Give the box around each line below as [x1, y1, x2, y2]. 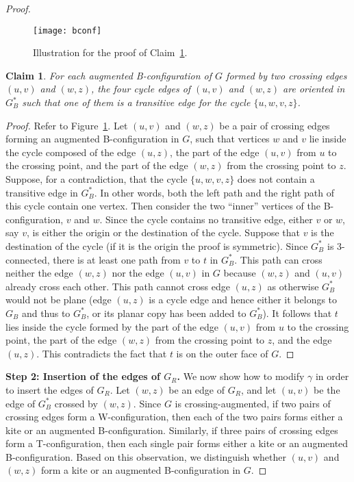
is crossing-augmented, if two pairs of [175, 396, 331, 410]
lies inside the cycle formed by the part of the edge [5, 319, 218, 333]
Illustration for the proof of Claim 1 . [33, 45, 188, 60]
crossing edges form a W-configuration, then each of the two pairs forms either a [5, 409, 343, 424]
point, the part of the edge [5, 333, 117, 347]
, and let [240, 382, 277, 396]
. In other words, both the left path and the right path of [94, 185, 335, 199]
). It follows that [262, 305, 332, 320]
